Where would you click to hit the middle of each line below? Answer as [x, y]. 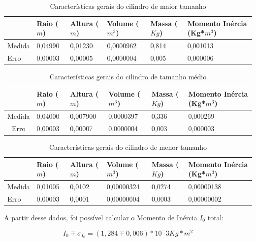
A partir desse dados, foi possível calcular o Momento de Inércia [101, 217]
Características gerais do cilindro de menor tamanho [128, 147]
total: [216, 217]
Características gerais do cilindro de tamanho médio [128, 76]
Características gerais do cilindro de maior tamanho [128, 6]
